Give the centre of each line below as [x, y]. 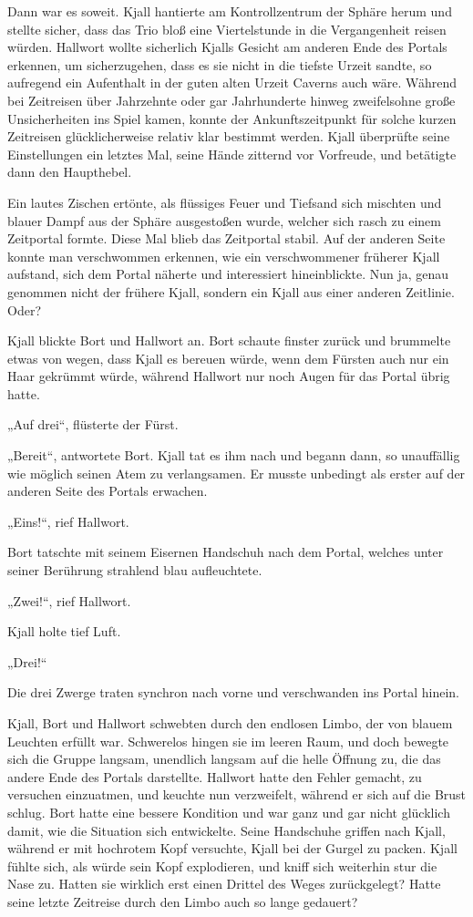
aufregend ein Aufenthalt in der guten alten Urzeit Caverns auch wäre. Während [232, 82]
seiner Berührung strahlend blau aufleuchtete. [135, 570]
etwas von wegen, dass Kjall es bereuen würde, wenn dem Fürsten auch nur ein [228, 358]
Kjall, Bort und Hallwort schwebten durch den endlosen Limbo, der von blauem [230, 723]
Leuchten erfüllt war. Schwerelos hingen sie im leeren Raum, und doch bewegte [228, 741]
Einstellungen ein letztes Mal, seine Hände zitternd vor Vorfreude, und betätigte [232, 154]
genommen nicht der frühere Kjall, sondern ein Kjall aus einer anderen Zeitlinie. [231, 291]
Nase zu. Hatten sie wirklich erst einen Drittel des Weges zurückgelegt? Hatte [224, 884]
